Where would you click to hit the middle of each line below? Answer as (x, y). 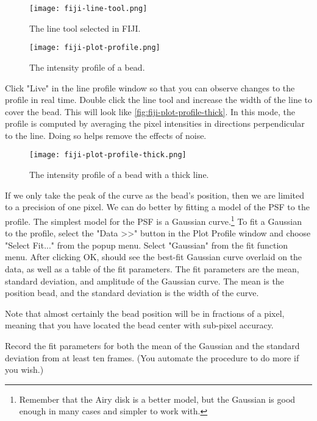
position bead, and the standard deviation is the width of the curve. (132, 293)
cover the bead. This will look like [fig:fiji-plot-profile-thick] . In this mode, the (150, 111)
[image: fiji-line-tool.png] (88, 9)
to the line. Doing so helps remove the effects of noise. (106, 135)
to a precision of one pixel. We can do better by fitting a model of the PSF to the (157, 207)
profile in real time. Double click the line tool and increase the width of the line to (158, 100)
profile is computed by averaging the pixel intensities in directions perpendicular (155, 123)
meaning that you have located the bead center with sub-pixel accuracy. (139, 325)
